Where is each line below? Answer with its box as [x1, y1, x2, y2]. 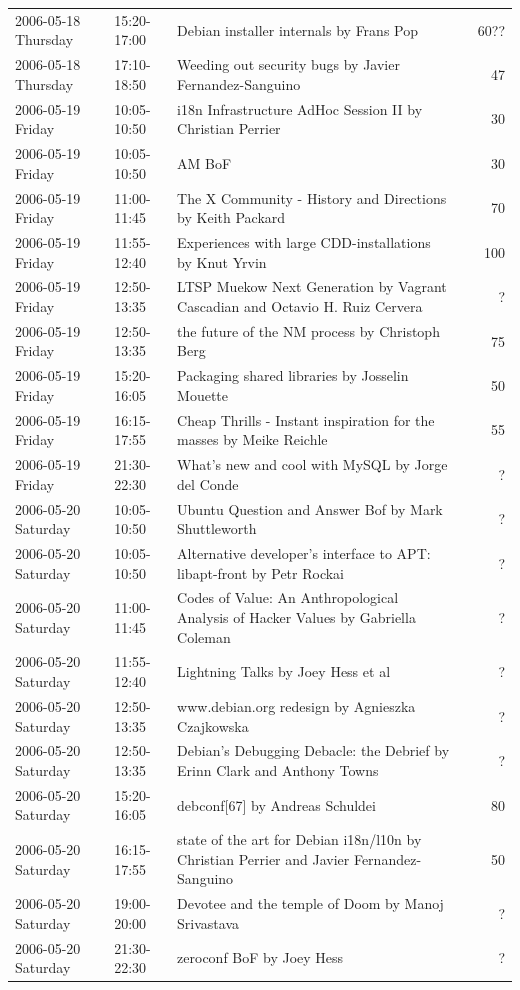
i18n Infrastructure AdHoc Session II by [177, 98, 423, 119]
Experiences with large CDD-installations [177, 231, 431, 252]
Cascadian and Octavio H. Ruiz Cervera [177, 295, 423, 316]
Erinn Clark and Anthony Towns [177, 759, 379, 780]
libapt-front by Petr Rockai [177, 562, 345, 583]
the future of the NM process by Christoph [177, 320, 440, 341]
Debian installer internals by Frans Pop [177, 19, 418, 40]
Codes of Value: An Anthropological [177, 587, 399, 608]
